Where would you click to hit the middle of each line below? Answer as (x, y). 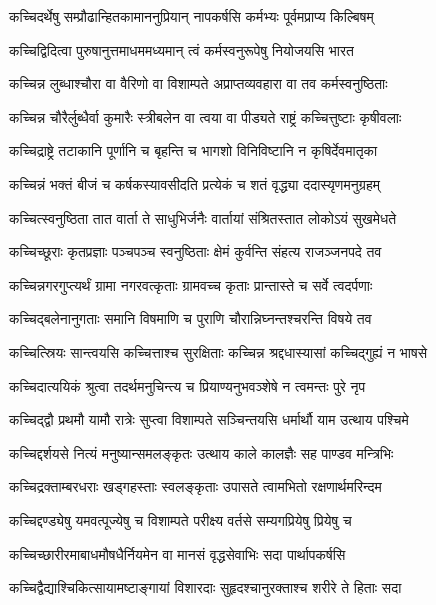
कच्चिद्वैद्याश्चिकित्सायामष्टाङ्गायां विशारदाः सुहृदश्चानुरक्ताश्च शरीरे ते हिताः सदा (205, 587)
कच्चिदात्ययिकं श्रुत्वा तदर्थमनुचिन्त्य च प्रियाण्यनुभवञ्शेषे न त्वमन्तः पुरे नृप (187, 385)
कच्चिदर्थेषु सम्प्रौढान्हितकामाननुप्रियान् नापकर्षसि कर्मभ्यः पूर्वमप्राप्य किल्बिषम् (191, 16)
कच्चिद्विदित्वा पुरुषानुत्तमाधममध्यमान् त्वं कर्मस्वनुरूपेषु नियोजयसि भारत (181, 49)
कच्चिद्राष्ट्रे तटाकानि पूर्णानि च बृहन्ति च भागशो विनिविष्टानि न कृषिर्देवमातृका (193, 150)
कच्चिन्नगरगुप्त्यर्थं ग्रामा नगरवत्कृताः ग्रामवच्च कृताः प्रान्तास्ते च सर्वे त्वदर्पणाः (191, 284)
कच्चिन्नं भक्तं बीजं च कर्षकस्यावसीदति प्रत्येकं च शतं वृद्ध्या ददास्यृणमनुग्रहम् (194, 183)
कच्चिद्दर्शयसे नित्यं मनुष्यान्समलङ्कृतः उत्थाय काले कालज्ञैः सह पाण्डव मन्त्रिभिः (201, 452)
